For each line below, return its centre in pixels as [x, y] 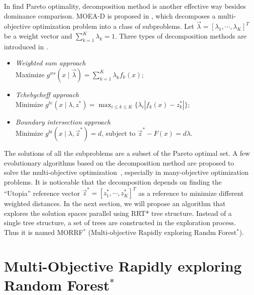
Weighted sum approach [51, 63]
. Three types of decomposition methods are [181, 36]
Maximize [30, 74]
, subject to [118, 133]
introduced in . [26, 46]
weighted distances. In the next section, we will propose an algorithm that [115, 203]
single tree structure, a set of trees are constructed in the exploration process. [120, 222]
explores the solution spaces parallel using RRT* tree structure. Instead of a [118, 213]
